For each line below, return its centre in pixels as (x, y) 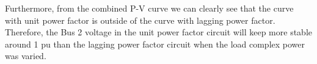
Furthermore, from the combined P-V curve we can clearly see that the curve (149, 8)
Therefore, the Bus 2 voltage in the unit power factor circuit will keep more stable (158, 32)
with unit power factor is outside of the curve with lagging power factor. (140, 20)
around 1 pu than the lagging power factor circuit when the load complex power (155, 44)
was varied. (26, 56)
